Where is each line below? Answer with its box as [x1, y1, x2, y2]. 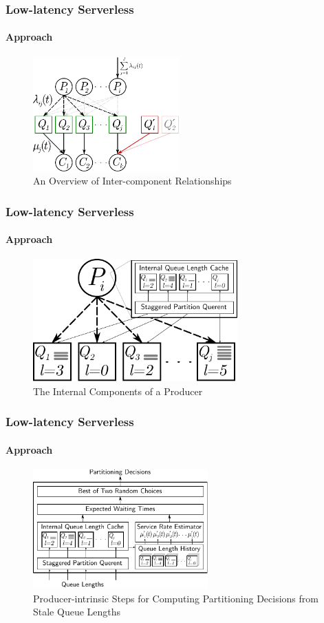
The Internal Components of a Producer [33, 383, 203, 398]
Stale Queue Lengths [33, 604, 121, 619]
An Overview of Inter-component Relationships [33, 173, 232, 188]
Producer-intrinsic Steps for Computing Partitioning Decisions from [33, 591, 318, 605]
